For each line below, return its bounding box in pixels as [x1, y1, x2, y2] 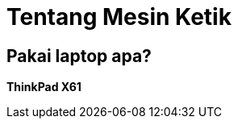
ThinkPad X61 [6, 80, 81, 94]
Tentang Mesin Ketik [6, 3, 232, 31]
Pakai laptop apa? [6, 45, 152, 66]
